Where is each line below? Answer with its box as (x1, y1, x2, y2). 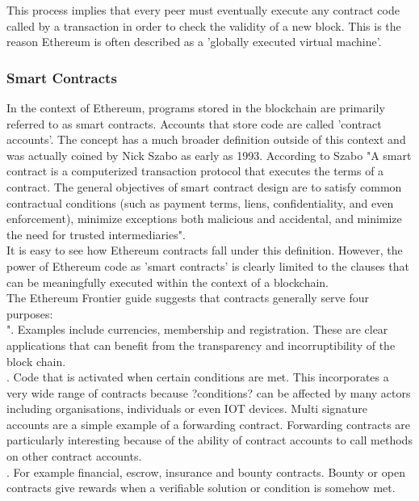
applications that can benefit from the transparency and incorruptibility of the (6, 336, 396, 353)
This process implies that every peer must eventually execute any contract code (6, 2, 400, 18)
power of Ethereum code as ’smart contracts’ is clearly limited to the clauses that (6, 257, 409, 274)
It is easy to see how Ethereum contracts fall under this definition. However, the (6, 242, 403, 259)
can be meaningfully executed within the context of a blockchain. (6, 273, 329, 290)
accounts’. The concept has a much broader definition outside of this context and (6, 131, 406, 148)
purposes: (6, 305, 53, 322)
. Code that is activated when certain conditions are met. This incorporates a (6, 368, 389, 385)
